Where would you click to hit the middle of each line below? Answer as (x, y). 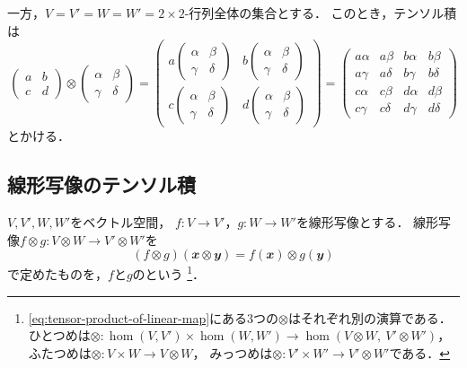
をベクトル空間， (121, 222)
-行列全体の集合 (231, 14)
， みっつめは (233, 352)
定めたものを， (63, 273)
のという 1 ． (169, 272)
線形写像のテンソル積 (101, 184)
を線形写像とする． (352, 222)
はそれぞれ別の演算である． (370, 317)
